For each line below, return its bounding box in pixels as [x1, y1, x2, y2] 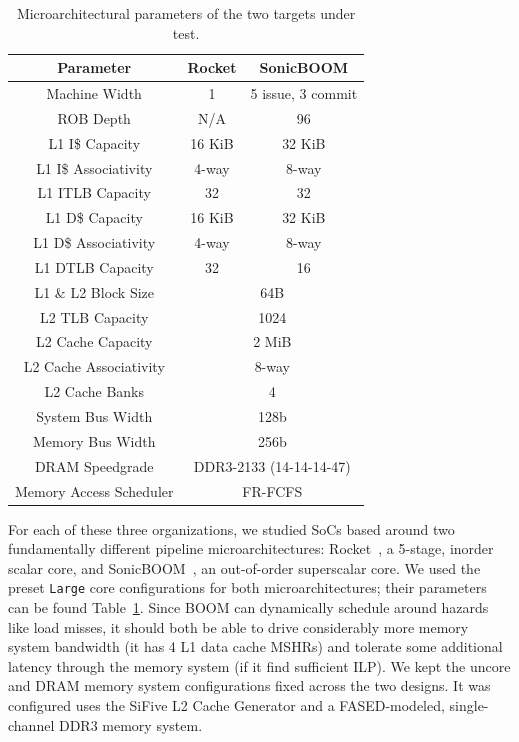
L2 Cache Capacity [36, 331, 153, 352]
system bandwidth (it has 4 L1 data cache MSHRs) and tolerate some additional [8, 636, 503, 657]
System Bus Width [36, 406, 153, 426]
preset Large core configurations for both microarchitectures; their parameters [8, 577, 487, 598]
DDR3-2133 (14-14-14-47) [193, 455, 351, 476]
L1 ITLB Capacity [37, 182, 151, 203]
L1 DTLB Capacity [34, 256, 154, 277]
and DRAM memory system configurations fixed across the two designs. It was [8, 675, 491, 696]
